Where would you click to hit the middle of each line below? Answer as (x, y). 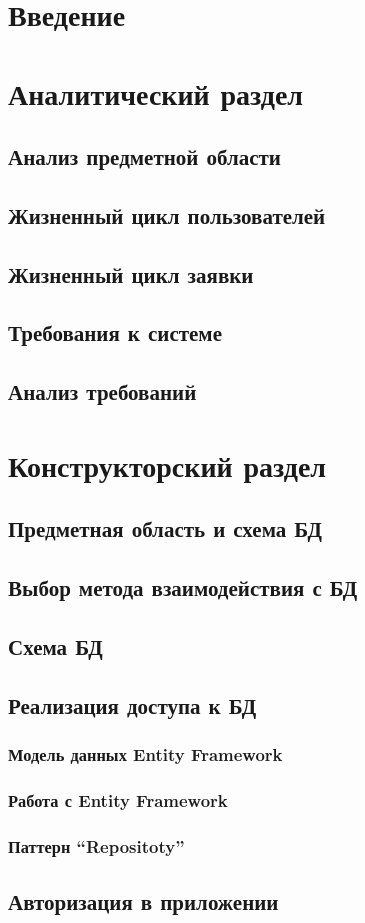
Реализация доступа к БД (132, 704)
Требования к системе (115, 332)
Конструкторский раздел (167, 464)
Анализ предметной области (144, 156)
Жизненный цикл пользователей (167, 214)
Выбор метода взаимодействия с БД (183, 587)
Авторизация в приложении (143, 901)
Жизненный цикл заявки (131, 273)
